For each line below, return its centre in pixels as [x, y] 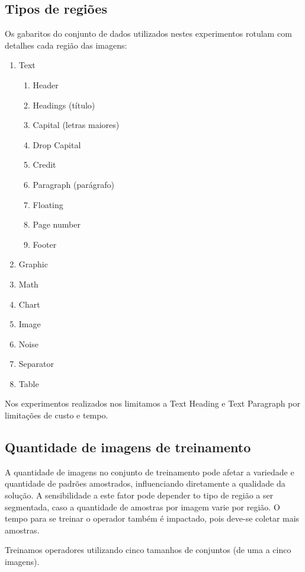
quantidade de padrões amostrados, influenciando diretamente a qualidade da [145, 483]
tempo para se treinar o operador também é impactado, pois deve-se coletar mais [152, 518]
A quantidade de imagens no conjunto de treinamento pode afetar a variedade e [150, 472]
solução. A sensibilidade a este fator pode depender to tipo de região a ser [139, 495]
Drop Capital [57, 144]
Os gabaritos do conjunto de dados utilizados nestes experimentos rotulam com [148, 33]
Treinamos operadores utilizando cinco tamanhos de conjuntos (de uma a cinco [148, 550]
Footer [45, 244]
